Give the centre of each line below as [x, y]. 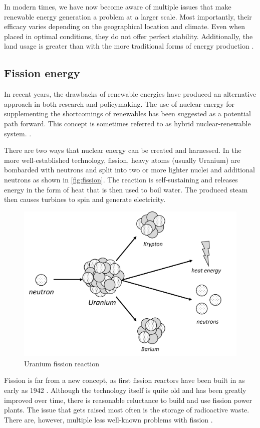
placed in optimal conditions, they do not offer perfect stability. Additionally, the [128, 36]
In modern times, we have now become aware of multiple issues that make [118, 7]
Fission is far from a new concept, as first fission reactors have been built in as [124, 380]
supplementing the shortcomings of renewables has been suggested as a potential [127, 114]
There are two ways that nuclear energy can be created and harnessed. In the [123, 150]
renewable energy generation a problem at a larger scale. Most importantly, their [128, 16]
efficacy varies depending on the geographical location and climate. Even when [125, 26]
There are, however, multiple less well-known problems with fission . [108, 419]
